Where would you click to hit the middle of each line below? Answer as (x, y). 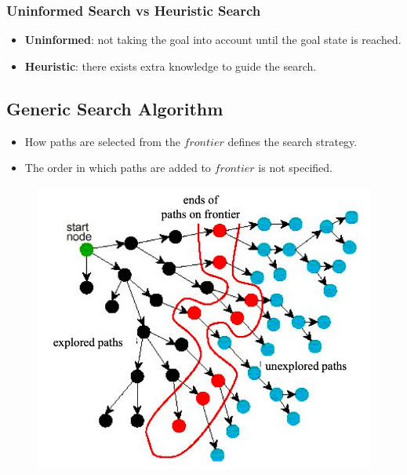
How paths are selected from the (102, 141)
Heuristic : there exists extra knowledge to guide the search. (171, 66)
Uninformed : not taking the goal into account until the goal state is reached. (213, 40)
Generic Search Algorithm (115, 108)
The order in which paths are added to (118, 168)
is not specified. (295, 168)
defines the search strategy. (293, 141)
